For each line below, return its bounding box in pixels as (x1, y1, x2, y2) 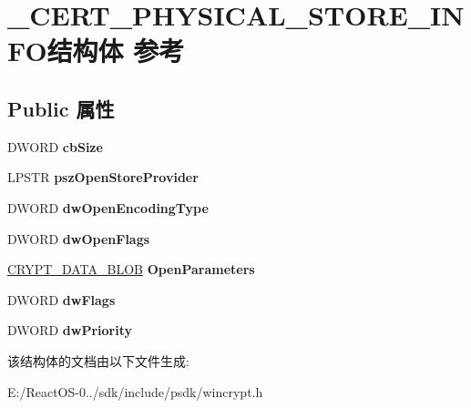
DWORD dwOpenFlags (7, 229, 150, 248)
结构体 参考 (46, 32, 185, 69)
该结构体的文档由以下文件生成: (7, 351, 189, 370)
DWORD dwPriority (7, 321, 133, 340)
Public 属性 (7, 94, 115, 122)
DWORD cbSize (7, 137, 103, 156)
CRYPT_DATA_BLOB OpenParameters (7, 260, 255, 279)
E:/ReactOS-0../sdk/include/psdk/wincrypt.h (7, 382, 263, 401)
